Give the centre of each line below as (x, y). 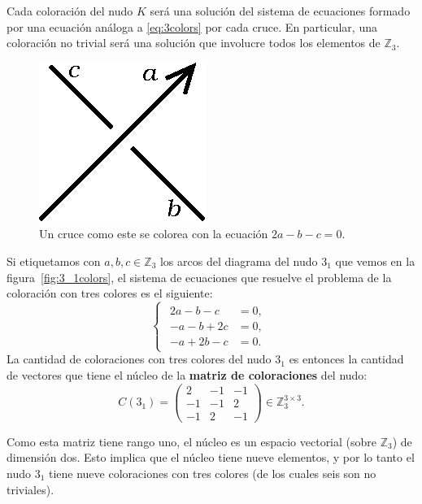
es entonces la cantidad (346, 359)
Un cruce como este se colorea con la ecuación (154, 234)
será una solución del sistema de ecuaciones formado (280, 11)
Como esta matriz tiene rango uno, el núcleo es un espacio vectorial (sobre (192, 441)
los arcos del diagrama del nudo (239, 261)
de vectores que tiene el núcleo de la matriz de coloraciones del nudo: (187, 374)
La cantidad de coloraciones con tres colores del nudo (139, 359)
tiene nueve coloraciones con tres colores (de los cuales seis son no (212, 473)
